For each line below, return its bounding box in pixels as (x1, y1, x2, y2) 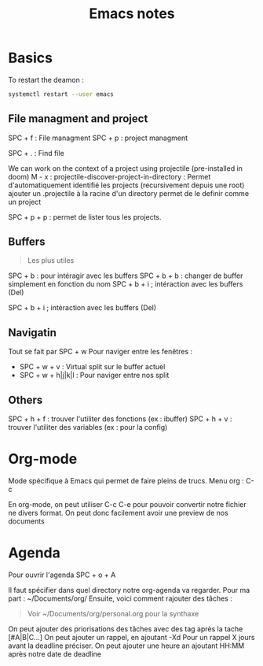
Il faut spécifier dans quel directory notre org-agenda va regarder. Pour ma (8, 585, 250, 594)
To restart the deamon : (8, 75, 84, 84)
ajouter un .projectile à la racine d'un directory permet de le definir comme (8, 188, 250, 198)
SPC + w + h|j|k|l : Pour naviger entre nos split (19, 371, 170, 380)
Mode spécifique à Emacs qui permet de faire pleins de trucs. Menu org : (8, 476, 245, 485)
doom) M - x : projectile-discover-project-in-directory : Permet (8, 172, 211, 181)
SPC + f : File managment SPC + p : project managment (8, 133, 188, 142)
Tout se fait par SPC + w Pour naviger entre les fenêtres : (8, 347, 193, 357)
